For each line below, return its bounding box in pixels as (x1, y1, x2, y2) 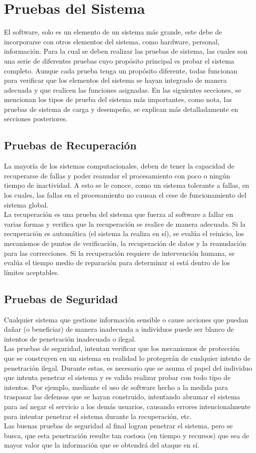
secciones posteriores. (4, 113, 68, 124)
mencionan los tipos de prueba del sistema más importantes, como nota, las (4, 94, 232, 105)
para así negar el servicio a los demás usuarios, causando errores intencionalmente (4, 401, 251, 411)
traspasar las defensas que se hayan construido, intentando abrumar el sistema (4, 391, 240, 402)
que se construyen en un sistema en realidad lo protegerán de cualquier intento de (4, 352, 251, 363)
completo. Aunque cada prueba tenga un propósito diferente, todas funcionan (4, 65, 237, 75)
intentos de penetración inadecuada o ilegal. (4, 333, 136, 344)
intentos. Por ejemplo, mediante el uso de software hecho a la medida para (4, 382, 228, 392)
